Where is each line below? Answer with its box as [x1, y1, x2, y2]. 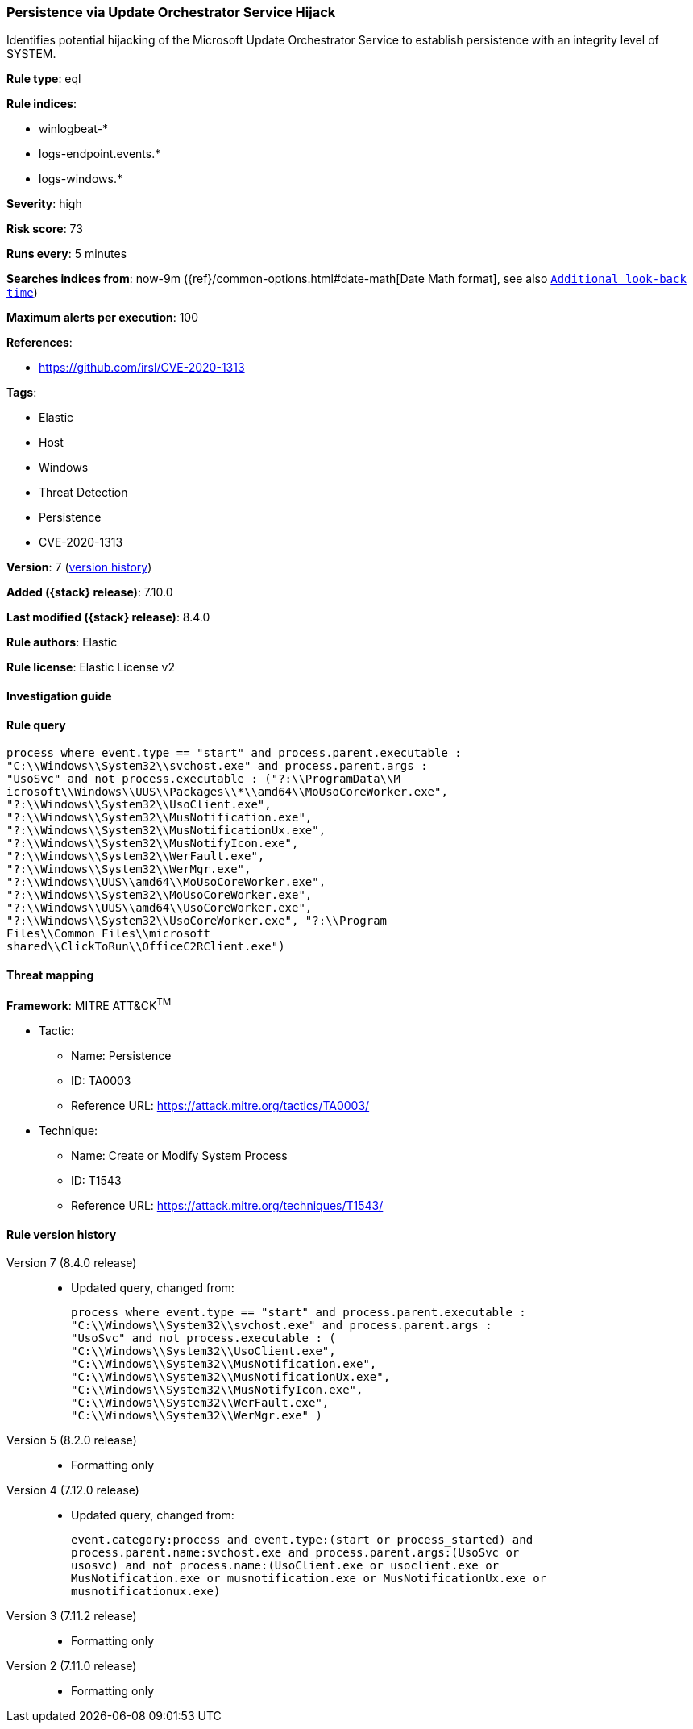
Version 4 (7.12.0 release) [6, 1483, 139, 1498]
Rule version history [6, 1227, 117, 1241]
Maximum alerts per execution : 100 [6, 310, 199, 325]
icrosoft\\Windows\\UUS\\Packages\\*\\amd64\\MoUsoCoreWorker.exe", [6, 785, 448, 799]
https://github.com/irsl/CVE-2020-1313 [39, 360, 245, 375]
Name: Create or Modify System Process [71, 1149, 288, 1163]
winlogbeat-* [39, 122, 108, 136]
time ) [6, 285, 38, 300]
